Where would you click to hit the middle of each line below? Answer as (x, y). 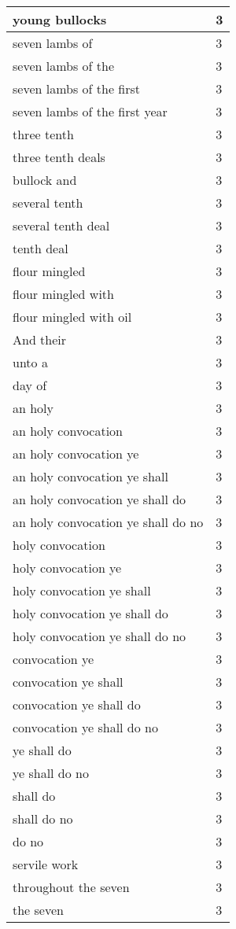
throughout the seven (71, 887)
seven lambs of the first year (90, 111)
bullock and (45, 180)
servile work (46, 864)
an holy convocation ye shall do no (108, 522)
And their (40, 339)
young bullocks (60, 19)
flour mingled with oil (72, 317)
